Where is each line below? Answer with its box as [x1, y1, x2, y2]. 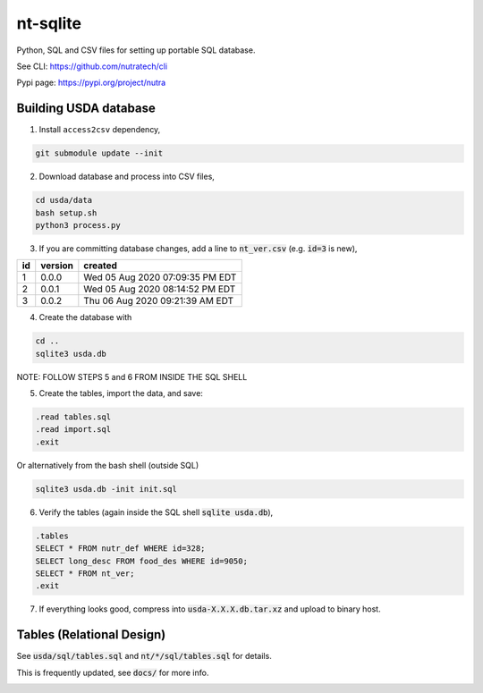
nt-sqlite [16, 13, 82, 33]
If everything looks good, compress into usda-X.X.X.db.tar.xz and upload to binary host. [38, 604, 381, 614]
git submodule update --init [35, 148, 164, 158]
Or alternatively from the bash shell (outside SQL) [16, 460, 199, 470]
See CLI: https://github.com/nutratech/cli [16, 61, 168, 72]
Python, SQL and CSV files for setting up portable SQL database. [16, 45, 256, 55]
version [40, 259, 74, 272]
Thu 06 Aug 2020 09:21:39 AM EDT [83, 295, 234, 308]
